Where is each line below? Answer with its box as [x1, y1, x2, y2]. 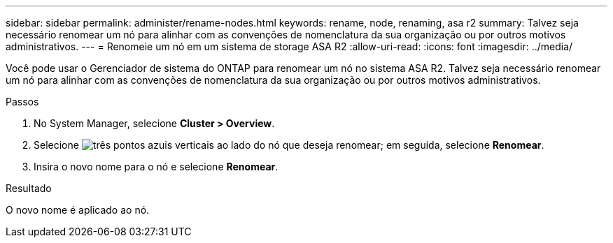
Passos [6, 96, 39, 108]
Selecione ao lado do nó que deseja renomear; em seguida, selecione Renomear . [34, 139, 544, 151]
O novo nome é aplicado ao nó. [6, 204, 150, 216]
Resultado [6, 182, 52, 194]
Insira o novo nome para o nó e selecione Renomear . [34, 161, 279, 172]
